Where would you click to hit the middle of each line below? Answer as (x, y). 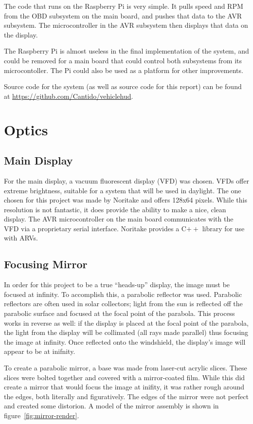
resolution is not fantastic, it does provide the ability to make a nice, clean (115, 209)
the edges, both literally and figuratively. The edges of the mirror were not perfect (126, 396)
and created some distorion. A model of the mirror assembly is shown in (111, 406)
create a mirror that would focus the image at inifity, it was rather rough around (124, 387)
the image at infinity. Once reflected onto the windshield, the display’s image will (125, 341)
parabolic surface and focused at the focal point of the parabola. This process (119, 313)
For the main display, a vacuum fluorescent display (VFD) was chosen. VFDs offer (126, 180)
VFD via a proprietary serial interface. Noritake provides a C (95, 228)
